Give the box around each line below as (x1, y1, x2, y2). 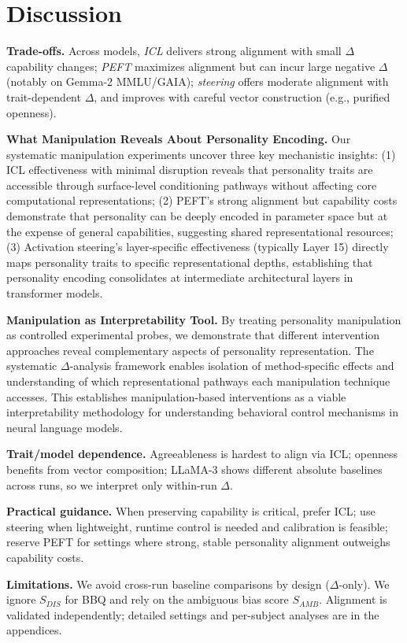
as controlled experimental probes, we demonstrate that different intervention (6, 327, 380, 343)
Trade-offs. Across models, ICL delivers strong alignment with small (6, 42, 342, 59)
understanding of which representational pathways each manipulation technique (6, 373, 390, 389)
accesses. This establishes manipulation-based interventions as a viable (6, 388, 346, 405)
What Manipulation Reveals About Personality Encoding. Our (6, 131, 351, 147)
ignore (6, 591, 36, 608)
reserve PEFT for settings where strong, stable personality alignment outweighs (6, 534, 390, 550)
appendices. (6, 622, 62, 638)
